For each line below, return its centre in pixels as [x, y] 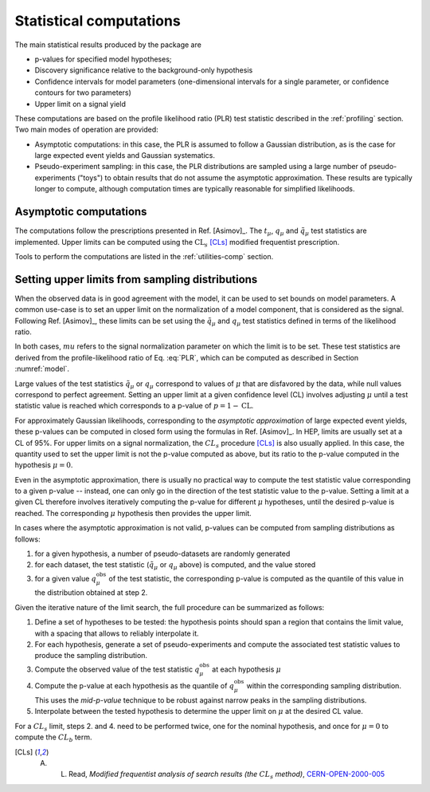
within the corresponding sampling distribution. [324, 686]
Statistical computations [98, 21]
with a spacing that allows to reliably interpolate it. [117, 633]
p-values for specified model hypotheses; [103, 59]
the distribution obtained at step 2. [91, 593]
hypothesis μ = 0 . [44, 465]
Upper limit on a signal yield [80, 104]
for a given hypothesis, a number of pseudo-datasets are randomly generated [162, 554]
